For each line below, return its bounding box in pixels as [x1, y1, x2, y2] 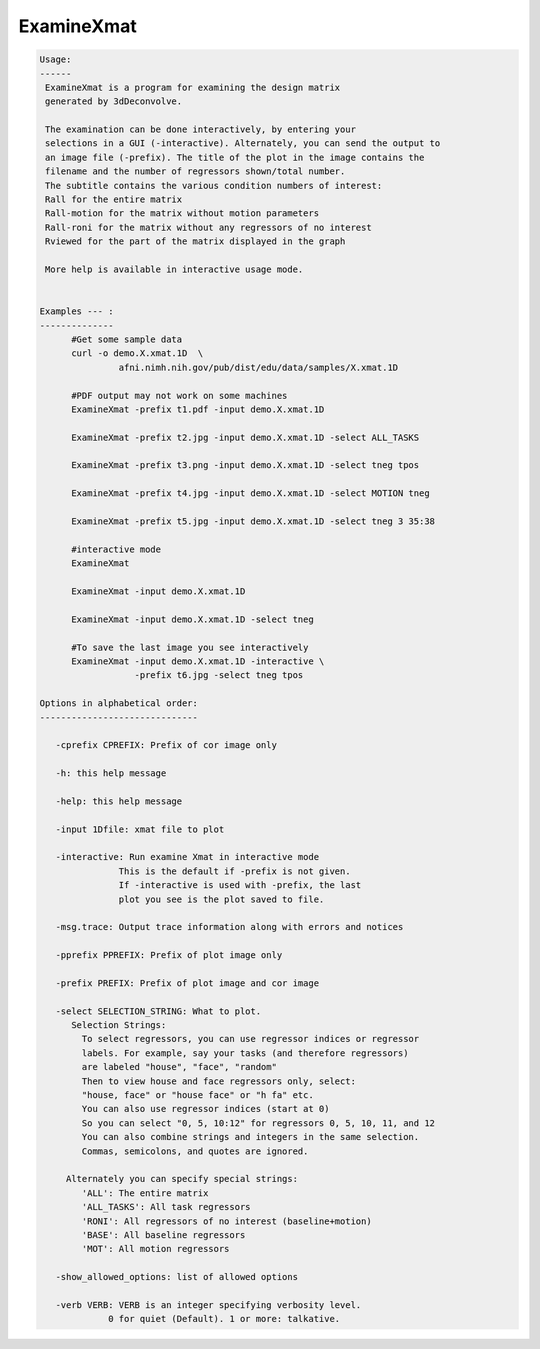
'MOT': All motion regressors [81, 1243, 230, 1255]
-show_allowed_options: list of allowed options [55, 1271, 299, 1283]
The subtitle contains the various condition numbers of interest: [45, 180, 383, 191]
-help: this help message [55, 795, 183, 807]
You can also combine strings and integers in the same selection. [81, 1131, 420, 1143]
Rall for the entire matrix [45, 194, 183, 205]
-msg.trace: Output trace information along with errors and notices [55, 921, 404, 933]
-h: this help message [55, 768, 167, 779]
